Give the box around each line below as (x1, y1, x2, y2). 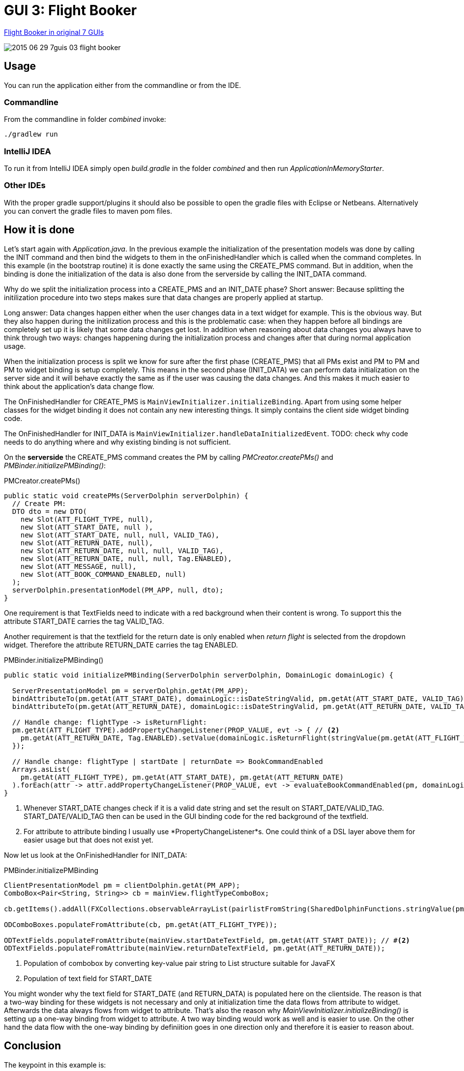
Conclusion (4, 1040, 61, 1052)
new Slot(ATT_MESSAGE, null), (20, 562, 137, 570)
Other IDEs (4, 180, 46, 191)
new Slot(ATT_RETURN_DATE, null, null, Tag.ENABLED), (20, 554, 232, 563)
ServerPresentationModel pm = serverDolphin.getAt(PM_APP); (12, 686, 249, 695)
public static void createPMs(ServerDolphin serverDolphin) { (4, 491, 249, 500)
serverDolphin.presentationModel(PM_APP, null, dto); (12, 586, 224, 594)
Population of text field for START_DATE (24, 974, 152, 983)
